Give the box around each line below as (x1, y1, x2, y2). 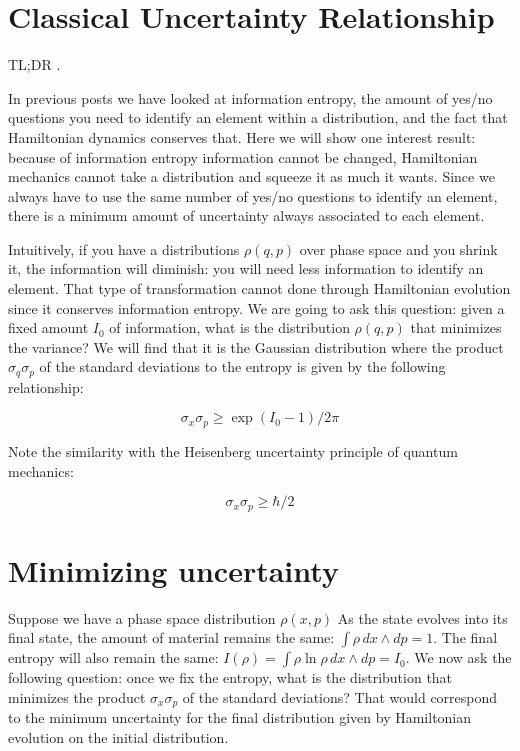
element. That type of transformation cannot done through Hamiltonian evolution (8, 278, 511, 299)
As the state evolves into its (337, 607, 508, 628)
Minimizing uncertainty (8, 549, 339, 590)
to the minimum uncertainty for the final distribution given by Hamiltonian (8, 707, 472, 728)
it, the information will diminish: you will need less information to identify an (8, 258, 484, 279)
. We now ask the (405, 647, 512, 668)
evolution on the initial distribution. (8, 726, 229, 747)
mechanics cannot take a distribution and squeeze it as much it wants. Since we (8, 166, 495, 187)
